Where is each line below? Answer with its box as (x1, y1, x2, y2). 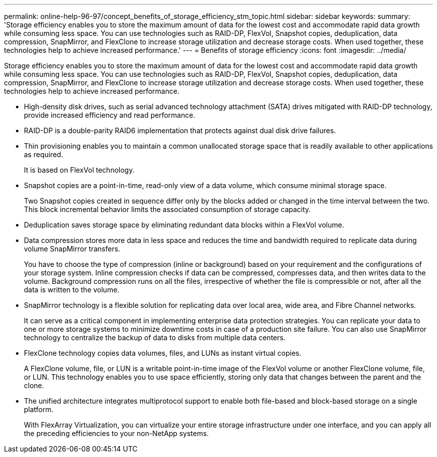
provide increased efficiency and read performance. (24, 111, 196, 119)
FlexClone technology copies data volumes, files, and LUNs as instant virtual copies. (24, 349, 302, 357)
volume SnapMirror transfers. (24, 244, 120, 253)
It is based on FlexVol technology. (24, 166, 135, 174)
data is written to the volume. (24, 285, 120, 294)
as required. (24, 150, 63, 159)
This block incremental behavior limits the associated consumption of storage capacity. (24, 205, 311, 214)
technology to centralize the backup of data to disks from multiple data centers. (24, 333, 286, 342)
